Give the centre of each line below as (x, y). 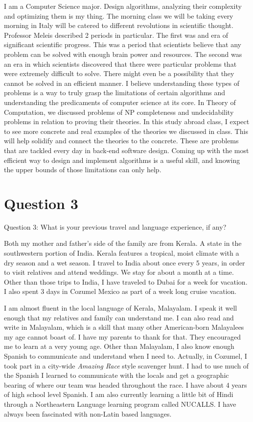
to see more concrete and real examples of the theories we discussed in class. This (126, 131)
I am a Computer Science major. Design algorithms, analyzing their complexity (123, 6)
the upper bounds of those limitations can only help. (83, 170)
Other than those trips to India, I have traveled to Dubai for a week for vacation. (126, 281)
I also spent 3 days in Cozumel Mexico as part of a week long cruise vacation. (120, 291)
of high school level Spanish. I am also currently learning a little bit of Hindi (119, 394)
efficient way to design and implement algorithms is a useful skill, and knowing (122, 160)
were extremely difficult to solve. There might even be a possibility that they (119, 73)
